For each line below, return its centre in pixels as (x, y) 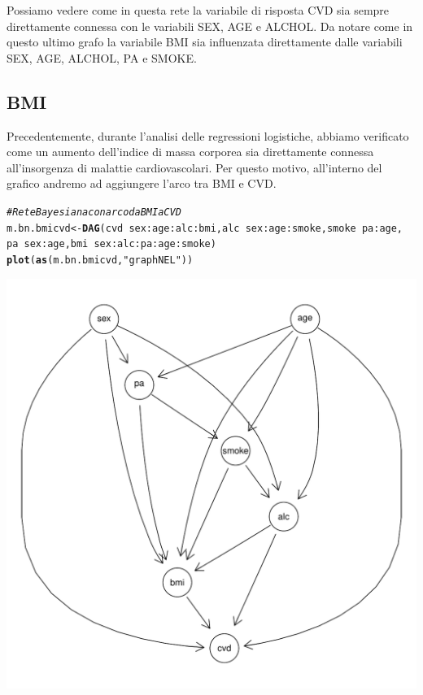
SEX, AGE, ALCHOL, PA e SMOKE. (102, 57)
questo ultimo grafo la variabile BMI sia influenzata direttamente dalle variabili (205, 42)
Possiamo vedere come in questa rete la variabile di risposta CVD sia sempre (198, 10)
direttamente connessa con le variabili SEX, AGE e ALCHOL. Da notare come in (210, 26)
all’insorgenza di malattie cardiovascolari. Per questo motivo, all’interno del (194, 167)
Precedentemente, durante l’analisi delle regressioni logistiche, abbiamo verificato (208, 135)
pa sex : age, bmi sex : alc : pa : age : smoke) (111, 244)
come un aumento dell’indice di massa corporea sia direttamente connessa (190, 152)
